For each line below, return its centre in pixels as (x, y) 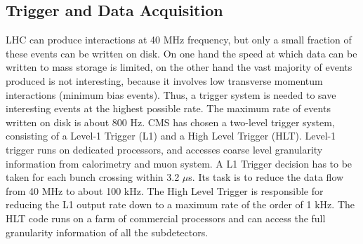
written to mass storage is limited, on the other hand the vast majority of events (179, 67)
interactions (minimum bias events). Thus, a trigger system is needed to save (171, 94)
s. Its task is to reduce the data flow (266, 177)
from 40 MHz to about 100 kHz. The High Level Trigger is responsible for (165, 190)
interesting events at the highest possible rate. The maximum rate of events (168, 108)
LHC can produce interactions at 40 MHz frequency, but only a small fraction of (179, 40)
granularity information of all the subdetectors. (107, 232)
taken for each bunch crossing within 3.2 (93, 177)
